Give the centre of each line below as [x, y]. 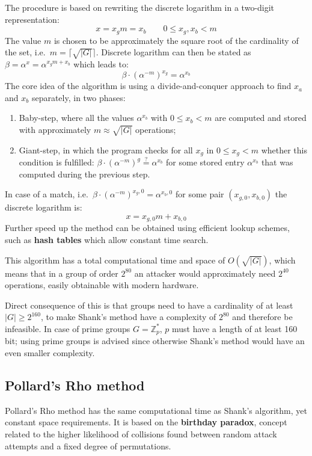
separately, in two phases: [78, 97]
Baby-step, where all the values [76, 118]
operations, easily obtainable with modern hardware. [102, 285]
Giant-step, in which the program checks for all [106, 149]
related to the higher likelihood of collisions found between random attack [141, 433]
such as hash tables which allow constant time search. [107, 239]
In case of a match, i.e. [47, 194]
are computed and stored [261, 118]
